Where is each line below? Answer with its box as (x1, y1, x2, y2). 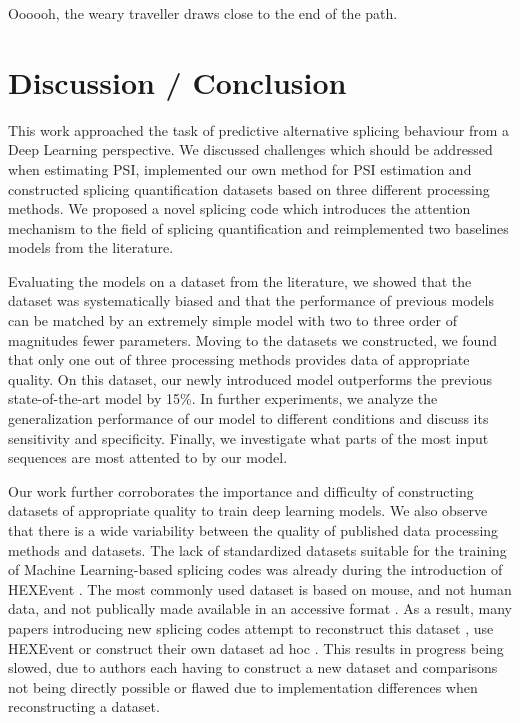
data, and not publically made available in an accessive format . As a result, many (8, 598, 512, 619)
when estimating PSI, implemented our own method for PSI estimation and (8, 158, 472, 179)
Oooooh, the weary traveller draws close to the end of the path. (8, 3, 398, 23)
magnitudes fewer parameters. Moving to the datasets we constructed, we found (8, 329, 497, 350)
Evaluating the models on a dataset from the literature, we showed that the (8, 270, 472, 291)
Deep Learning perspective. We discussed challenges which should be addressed (8, 139, 493, 160)
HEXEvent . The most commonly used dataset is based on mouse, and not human (8, 578, 512, 599)
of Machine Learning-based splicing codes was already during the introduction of (8, 559, 503, 580)
